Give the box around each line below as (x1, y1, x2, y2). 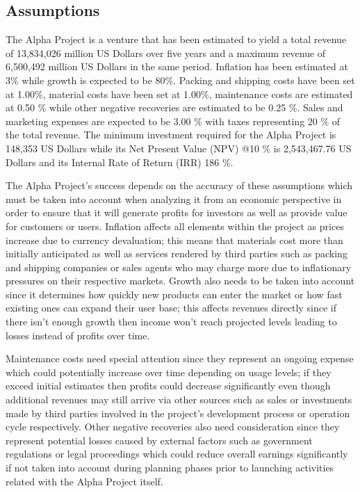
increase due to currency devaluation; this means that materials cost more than (6, 232, 343, 247)
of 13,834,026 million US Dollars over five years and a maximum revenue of (6, 45, 326, 60)
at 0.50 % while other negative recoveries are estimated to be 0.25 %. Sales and (6, 100, 343, 115)
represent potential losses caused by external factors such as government (6, 433, 313, 447)
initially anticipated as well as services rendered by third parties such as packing (6, 246, 347, 261)
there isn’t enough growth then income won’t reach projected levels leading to (6, 314, 337, 329)
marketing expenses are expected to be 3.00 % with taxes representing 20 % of (6, 113, 341, 128)
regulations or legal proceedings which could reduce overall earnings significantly (6, 446, 348, 461)
